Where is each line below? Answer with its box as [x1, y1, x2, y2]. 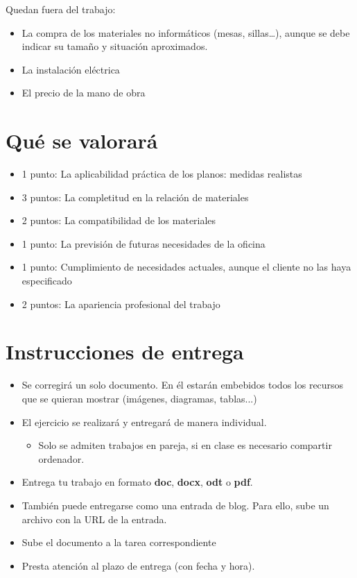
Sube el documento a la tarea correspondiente [21, 535, 216, 550]
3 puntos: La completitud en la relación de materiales [21, 189, 249, 204]
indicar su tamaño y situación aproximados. [21, 39, 208, 53]
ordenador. [38, 451, 85, 466]
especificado [21, 273, 72, 288]
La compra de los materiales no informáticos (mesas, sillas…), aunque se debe [21, 25, 350, 40]
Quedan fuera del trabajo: [6, 2, 116, 16]
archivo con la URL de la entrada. [21, 511, 167, 526]
